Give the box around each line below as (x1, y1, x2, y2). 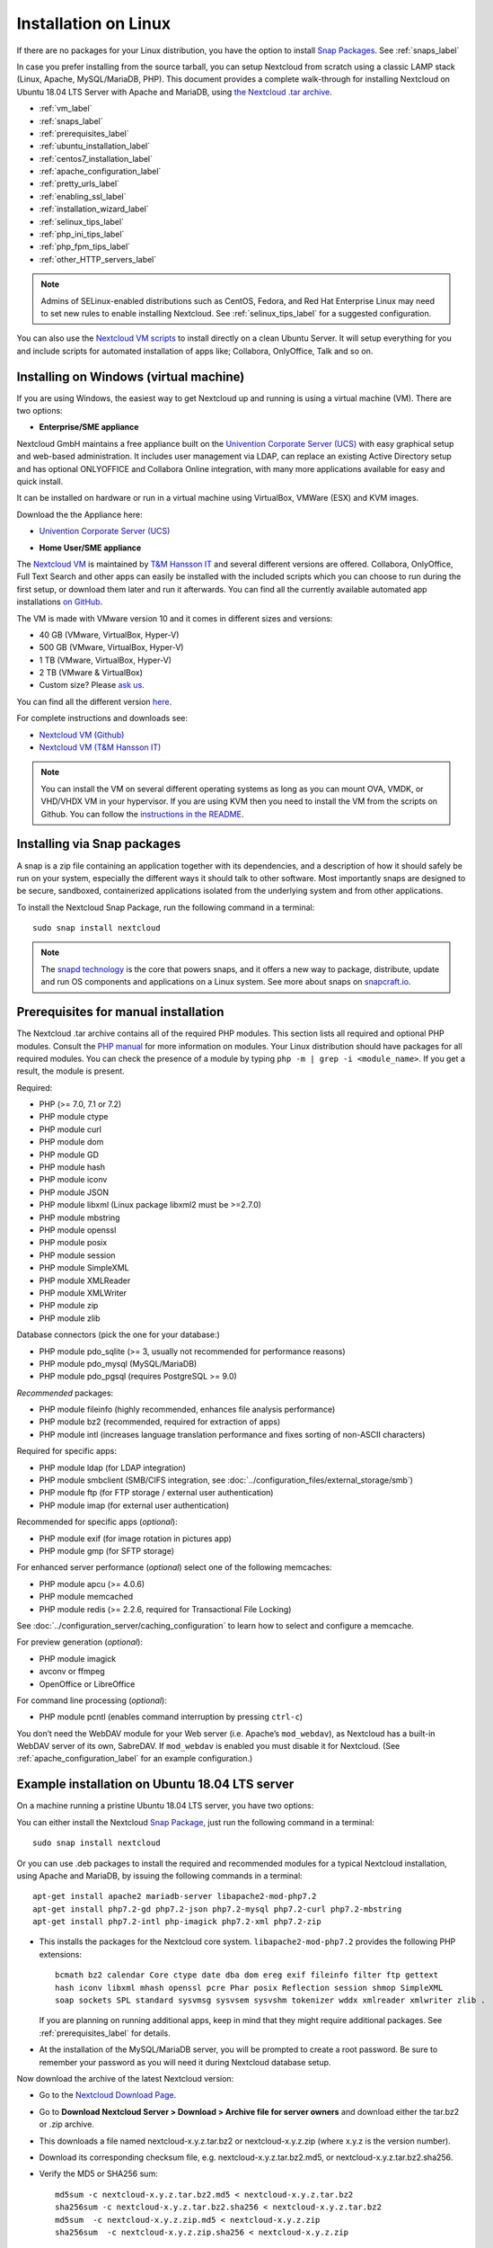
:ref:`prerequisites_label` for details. (39, 2028, 171, 2038)
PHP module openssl (39, 1225, 117, 1236)
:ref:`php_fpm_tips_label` (39, 241, 130, 252)
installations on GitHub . (16, 596, 103, 607)
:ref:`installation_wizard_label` (39, 203, 149, 215)
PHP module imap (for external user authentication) (39, 1500, 230, 1511)
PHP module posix (39, 1237, 108, 1248)
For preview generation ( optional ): (16, 1637, 144, 1647)
